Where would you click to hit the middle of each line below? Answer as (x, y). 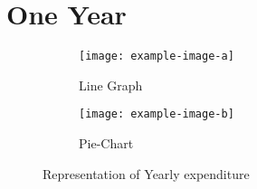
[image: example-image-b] (157, 114)
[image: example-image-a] (157, 57)
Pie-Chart (106, 143)
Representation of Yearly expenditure (146, 173)
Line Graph (111, 85)
